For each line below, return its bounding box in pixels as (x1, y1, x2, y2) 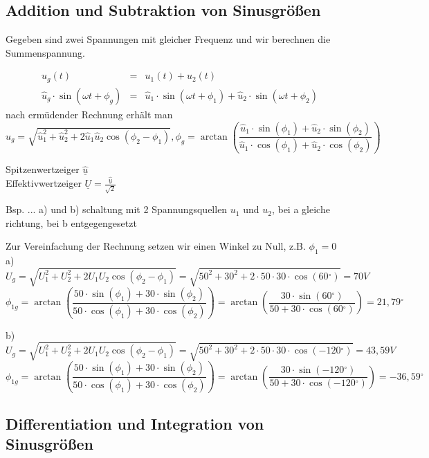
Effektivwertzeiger (6, 176, 82, 190)
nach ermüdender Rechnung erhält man (6, 107, 173, 121)
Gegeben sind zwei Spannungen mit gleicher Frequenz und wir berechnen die (6, 32, 331, 46)
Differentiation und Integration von (6, 412, 264, 434)
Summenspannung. (6, 45, 85, 59)
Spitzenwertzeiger (6, 162, 80, 176)
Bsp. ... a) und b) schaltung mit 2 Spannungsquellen (6, 202, 228, 217)
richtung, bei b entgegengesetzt (6, 215, 137, 230)
